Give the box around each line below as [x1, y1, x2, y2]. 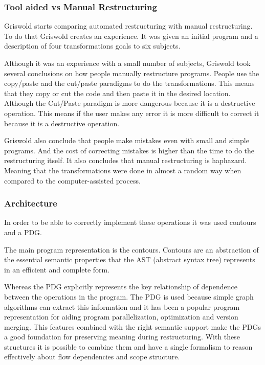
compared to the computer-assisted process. [4, 175, 141, 186]
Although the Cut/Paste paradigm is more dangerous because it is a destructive [4, 98, 255, 108]
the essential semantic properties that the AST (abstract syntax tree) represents [4, 254, 255, 265]
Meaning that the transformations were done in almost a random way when [4, 165, 241, 175]
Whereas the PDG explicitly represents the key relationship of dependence [4, 281, 237, 292]
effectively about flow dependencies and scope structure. [4, 351, 180, 362]
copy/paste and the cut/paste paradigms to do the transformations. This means [4, 78, 255, 88]
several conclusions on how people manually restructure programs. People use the [4, 67, 259, 78]
